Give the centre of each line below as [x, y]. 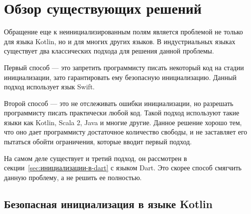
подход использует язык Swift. [49, 87]
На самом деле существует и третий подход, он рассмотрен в [96, 158]
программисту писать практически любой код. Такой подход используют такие [122, 113]
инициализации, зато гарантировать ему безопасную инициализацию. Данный [120, 77]
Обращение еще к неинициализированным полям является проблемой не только [124, 32]
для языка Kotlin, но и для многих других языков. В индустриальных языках [120, 41]
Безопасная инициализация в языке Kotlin [108, 203]
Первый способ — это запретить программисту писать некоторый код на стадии [124, 67]
